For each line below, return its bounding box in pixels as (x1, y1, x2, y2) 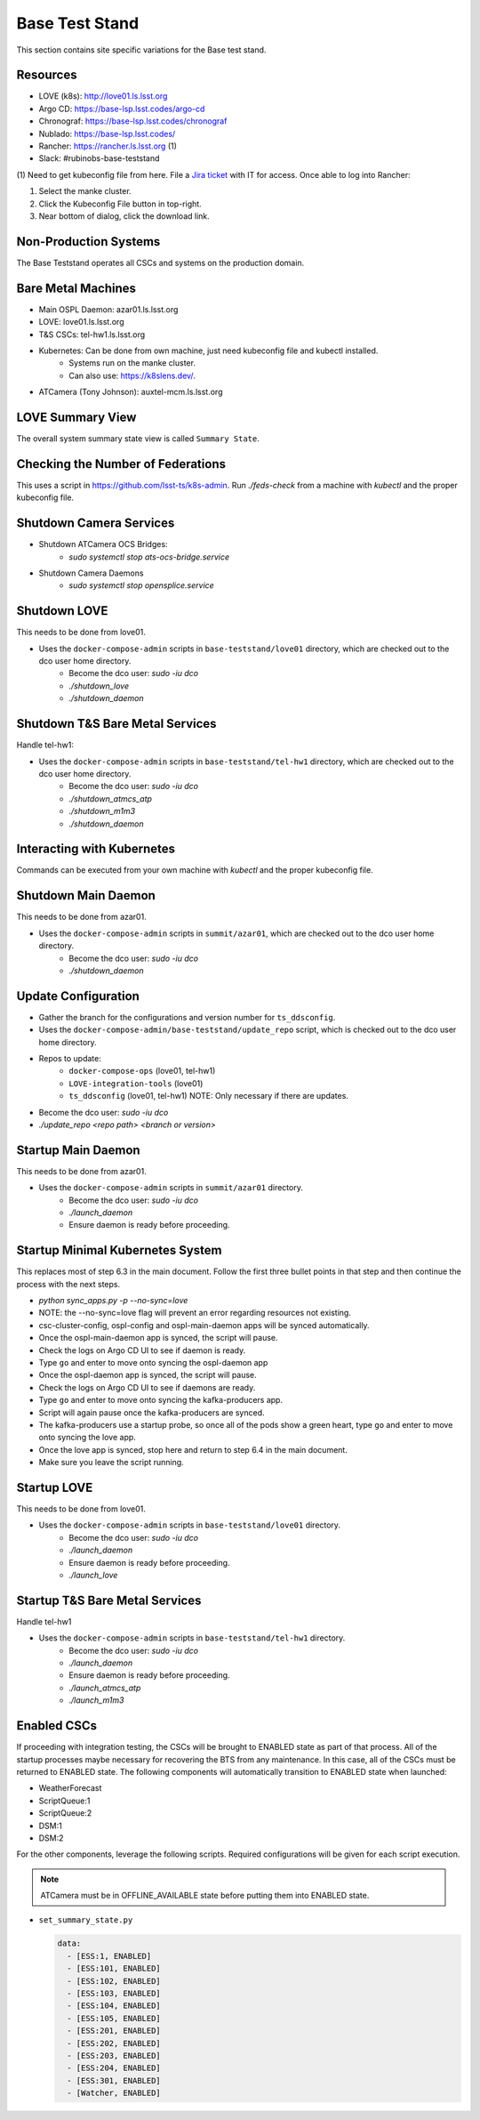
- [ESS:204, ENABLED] (67, 2063, 162, 2073)
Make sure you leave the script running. (38, 1457, 184, 1468)
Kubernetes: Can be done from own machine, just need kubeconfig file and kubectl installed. (38, 345, 379, 356)
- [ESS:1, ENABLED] (67, 1951, 152, 1961)
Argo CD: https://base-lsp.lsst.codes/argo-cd (38, 103, 205, 114)
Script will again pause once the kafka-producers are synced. (38, 1407, 266, 1418)
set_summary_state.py (38, 1915, 133, 1925)
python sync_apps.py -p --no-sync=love (38, 1295, 188, 1306)
